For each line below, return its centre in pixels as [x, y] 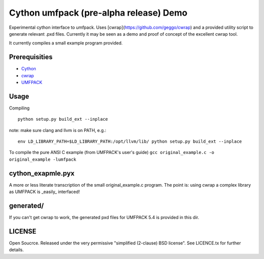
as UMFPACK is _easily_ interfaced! [44, 192]
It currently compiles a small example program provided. [66, 43]
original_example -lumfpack [43, 159]
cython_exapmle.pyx [42, 173]
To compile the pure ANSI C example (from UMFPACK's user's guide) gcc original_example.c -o [112, 152]
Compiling [19, 108]
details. [16, 250]
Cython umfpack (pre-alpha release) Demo [98, 13]
